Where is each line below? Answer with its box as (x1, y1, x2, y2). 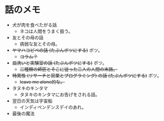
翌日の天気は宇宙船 (12, 98, 53, 104)
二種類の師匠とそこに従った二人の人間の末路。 (19, 66, 118, 72)
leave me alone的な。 (19, 78, 65, 85)
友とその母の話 (12, 34, 44, 41)
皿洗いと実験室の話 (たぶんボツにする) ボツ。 (12, 60, 107, 66)
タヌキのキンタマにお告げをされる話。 (19, 91, 100, 97)
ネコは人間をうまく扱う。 (19, 28, 73, 34)
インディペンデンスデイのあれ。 (19, 104, 87, 110)
